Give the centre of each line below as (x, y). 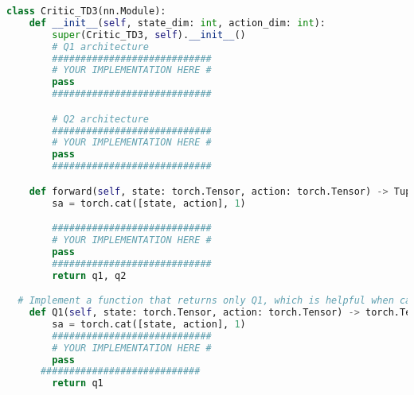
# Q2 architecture (100, 119)
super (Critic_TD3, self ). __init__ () (149, 35)
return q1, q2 (89, 275)
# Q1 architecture (100, 46)
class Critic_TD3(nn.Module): (86, 11)
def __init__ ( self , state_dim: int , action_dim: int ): (177, 23)
